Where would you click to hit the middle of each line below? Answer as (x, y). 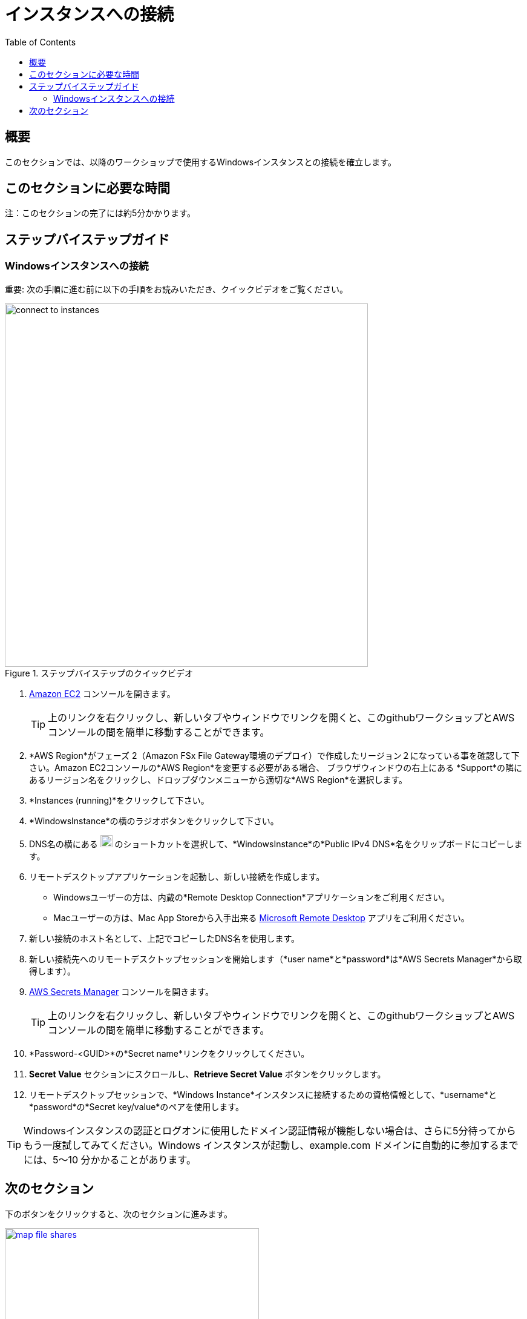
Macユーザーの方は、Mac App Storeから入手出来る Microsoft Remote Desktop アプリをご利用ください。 (261, 917)
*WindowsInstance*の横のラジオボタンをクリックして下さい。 (154, 821)
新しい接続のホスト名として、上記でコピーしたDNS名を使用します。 (165, 938)
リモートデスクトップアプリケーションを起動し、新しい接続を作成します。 (177, 876)
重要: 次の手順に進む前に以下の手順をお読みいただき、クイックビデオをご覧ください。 (176, 289)
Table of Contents (41, 42)
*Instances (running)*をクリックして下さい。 (119, 800)
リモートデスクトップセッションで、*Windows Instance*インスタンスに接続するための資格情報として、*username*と (263, 1094)
